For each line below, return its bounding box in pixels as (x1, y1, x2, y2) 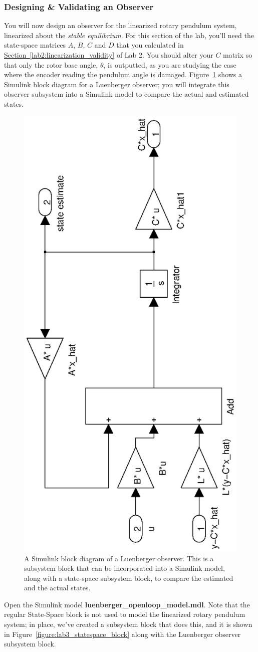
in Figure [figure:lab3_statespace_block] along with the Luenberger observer (4, 628, 241, 639)
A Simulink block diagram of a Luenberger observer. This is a (24, 553, 214, 563)
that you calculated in (116, 40, 184, 50)
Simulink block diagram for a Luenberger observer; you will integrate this (4, 79, 229, 89)
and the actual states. (24, 582, 91, 593)
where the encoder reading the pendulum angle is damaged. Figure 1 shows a (4, 69, 242, 80)
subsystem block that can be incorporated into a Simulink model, (24, 563, 225, 573)
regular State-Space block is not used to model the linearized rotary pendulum (4, 609, 245, 619)
